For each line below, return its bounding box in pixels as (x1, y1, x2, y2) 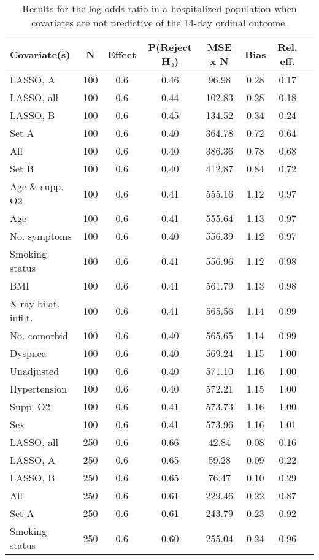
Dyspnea (10, 346, 47, 360)
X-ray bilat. (10, 296, 60, 310)
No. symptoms (10, 229, 72, 243)
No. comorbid (10, 328, 68, 342)
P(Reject (148, 40, 192, 54)
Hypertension (10, 382, 67, 396)
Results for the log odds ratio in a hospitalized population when (22, 1, 297, 15)
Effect (107, 47, 137, 61)
